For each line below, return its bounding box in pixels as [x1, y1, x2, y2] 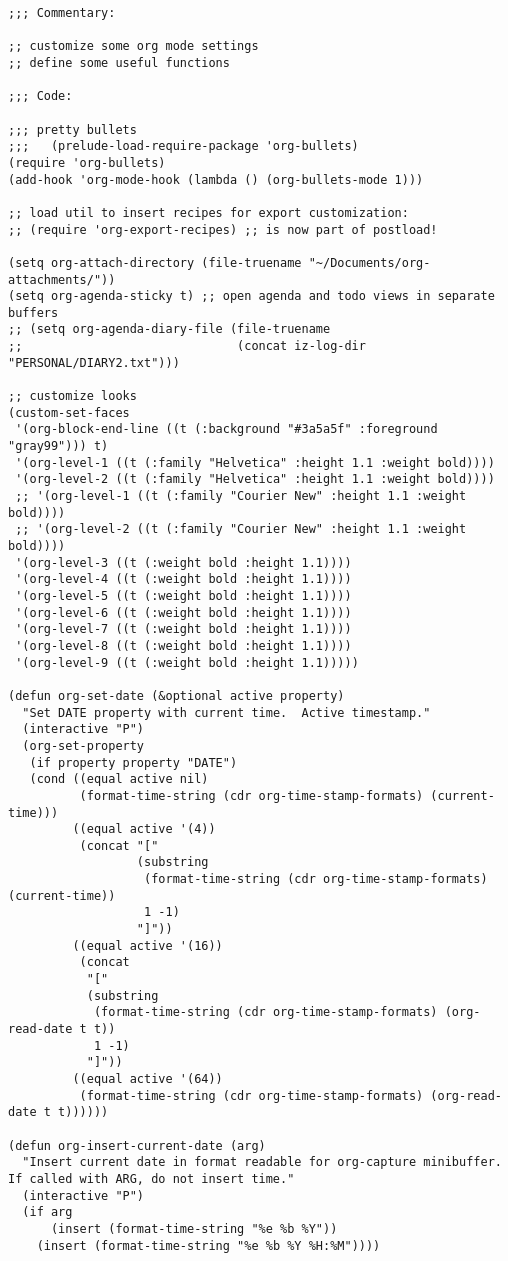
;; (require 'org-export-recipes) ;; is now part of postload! [8, 222, 438, 237]
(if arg [22, 1205, 73, 1220]
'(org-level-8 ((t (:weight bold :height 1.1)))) [15, 638, 352, 653]
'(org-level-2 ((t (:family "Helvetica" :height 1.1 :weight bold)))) [15, 472, 495, 487]
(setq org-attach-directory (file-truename [8, 255, 302, 270]
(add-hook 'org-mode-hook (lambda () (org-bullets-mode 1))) [8, 172, 424, 187]
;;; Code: [8, 89, 73, 104]
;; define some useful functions [8, 55, 230, 70]
